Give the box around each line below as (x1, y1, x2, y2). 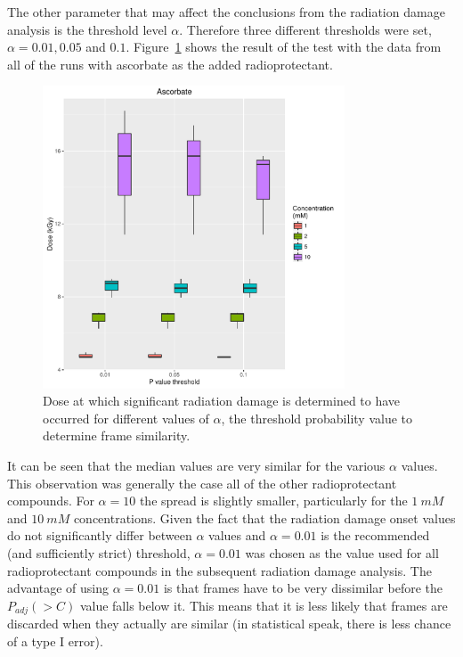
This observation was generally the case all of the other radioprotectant (7, 473, 397, 492)
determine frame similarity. (43, 426, 191, 445)
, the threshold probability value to (221, 408, 412, 427)
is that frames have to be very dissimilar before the (163, 579, 443, 597)
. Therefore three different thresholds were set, (179, 20, 432, 38)
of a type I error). (7, 631, 103, 650)
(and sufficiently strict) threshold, (7, 543, 191, 562)
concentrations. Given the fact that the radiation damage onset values (73, 508, 456, 527)
